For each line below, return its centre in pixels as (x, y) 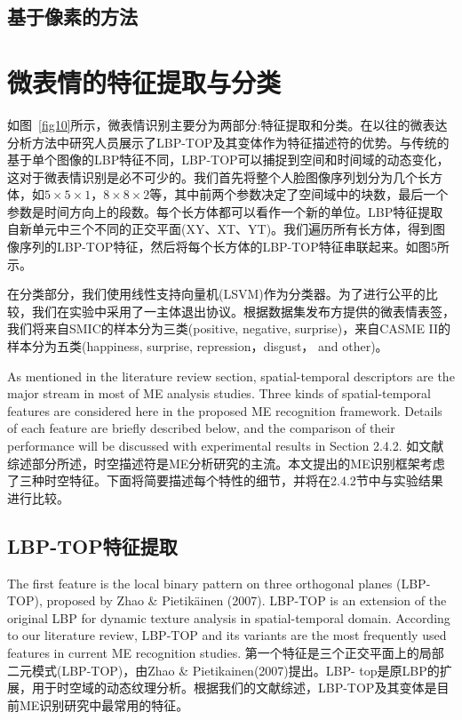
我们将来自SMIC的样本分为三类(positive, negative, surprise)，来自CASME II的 (229, 328)
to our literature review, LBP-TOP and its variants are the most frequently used (227, 635)
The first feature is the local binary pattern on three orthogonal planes (200, 583)
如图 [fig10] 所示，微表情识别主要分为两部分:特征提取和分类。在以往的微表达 (227, 124)
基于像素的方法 (72, 16)
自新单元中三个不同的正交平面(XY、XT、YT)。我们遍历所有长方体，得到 (220, 229)
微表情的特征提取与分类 (144, 81)
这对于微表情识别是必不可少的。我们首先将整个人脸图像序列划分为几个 (212, 176)
